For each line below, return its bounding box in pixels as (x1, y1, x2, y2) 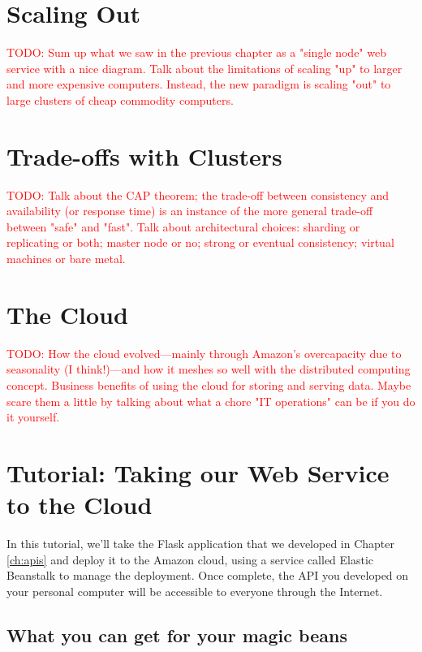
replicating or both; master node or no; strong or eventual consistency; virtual (6, 234, 394, 251)
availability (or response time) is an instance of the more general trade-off (6, 202, 373, 219)
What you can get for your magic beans (6, 622, 347, 647)
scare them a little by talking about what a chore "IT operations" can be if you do (6, 392, 416, 409)
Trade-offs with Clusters (6, 139, 282, 172)
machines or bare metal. (6, 250, 126, 266)
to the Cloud (6, 488, 153, 521)
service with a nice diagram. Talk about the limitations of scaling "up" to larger (6, 59, 403, 76)
